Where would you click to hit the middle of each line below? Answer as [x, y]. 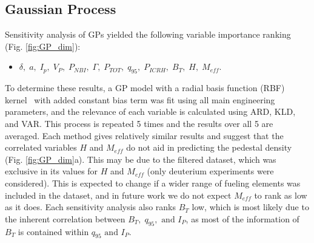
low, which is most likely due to [250, 207]
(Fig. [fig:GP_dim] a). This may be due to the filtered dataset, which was [141, 159]
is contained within [53, 231]
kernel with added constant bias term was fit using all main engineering [140, 99]
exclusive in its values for [52, 171]
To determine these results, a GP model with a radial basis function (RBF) [145, 88]
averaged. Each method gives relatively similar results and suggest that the [144, 135]
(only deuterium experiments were [210, 171]
